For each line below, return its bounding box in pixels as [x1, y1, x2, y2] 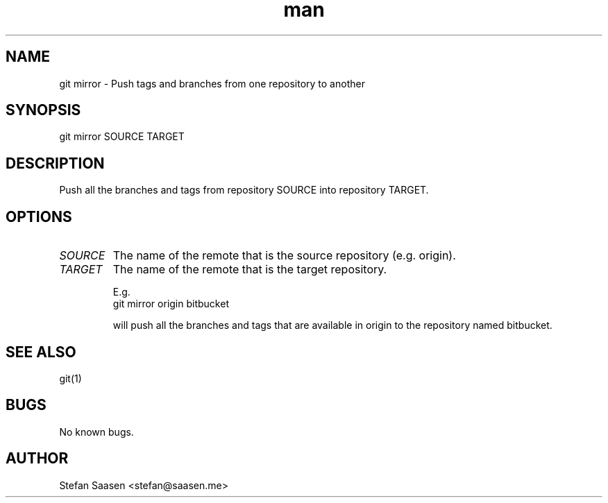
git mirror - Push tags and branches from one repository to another [59, 77, 365, 89]
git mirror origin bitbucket [112, 298, 229, 310]
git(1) [59, 372, 82, 384]
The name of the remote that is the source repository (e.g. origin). [112, 248, 456, 263]
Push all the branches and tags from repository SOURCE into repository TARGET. [59, 184, 429, 196]
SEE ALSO [6, 343, 76, 361]
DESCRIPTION [6, 154, 105, 172]
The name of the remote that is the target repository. [112, 262, 387, 277]
